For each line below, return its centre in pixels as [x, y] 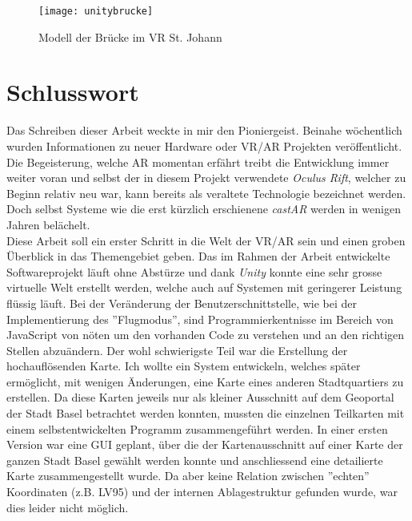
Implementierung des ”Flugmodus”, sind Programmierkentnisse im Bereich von [200, 319]
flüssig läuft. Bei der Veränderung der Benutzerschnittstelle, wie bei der [182, 303]
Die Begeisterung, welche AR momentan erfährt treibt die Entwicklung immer [198, 162]
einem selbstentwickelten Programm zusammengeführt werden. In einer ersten [197, 428]
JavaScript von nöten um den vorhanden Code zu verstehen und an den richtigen [206, 335]
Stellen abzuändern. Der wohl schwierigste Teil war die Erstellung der [177, 350]
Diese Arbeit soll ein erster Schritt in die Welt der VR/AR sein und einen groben [206, 240]
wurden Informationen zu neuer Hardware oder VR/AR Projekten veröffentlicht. [204, 145]
